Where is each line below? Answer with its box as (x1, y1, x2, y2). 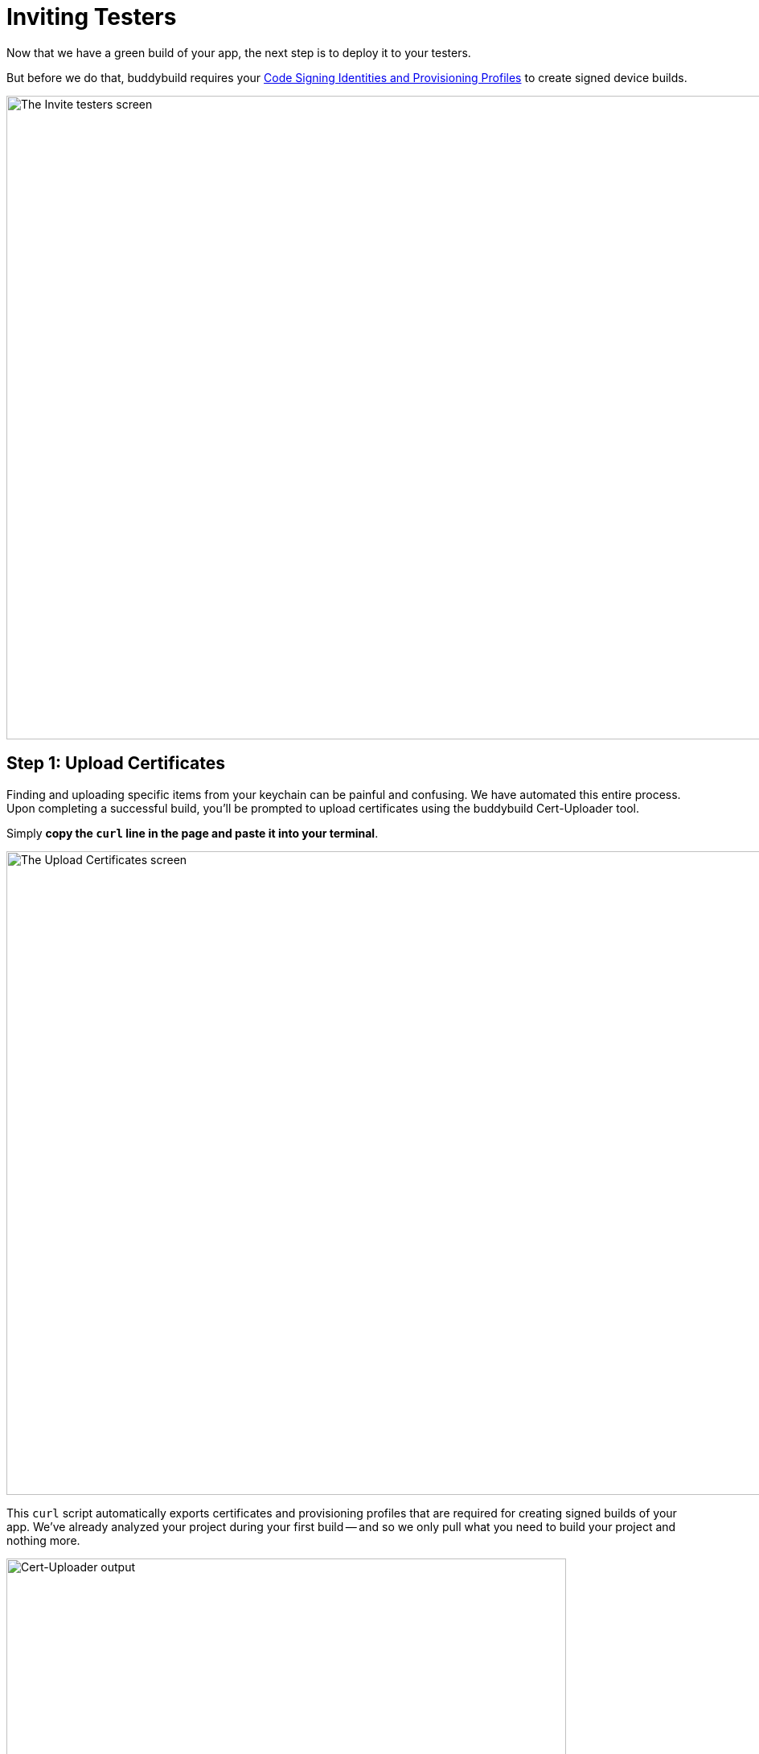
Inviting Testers (6, 3, 177, 31)
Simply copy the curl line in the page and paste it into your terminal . (6, 826, 379, 840)
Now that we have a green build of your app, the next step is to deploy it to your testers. (6, 45, 471, 60)
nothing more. (6, 1533, 80, 1547)
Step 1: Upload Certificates (6, 753, 225, 774)
